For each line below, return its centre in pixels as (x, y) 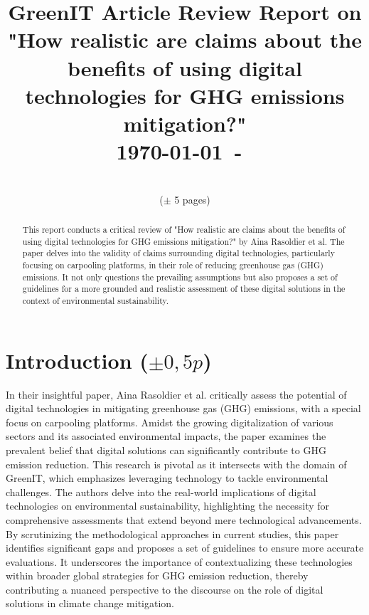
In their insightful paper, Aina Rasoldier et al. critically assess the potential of (176, 394)
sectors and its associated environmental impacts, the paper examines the (166, 436)
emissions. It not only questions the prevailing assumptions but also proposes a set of (180, 277)
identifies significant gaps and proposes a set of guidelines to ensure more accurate (185, 548)
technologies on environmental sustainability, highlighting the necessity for (168, 506)
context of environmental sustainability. (96, 300)
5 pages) (192, 199)
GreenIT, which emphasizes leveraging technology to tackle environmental (167, 478)
